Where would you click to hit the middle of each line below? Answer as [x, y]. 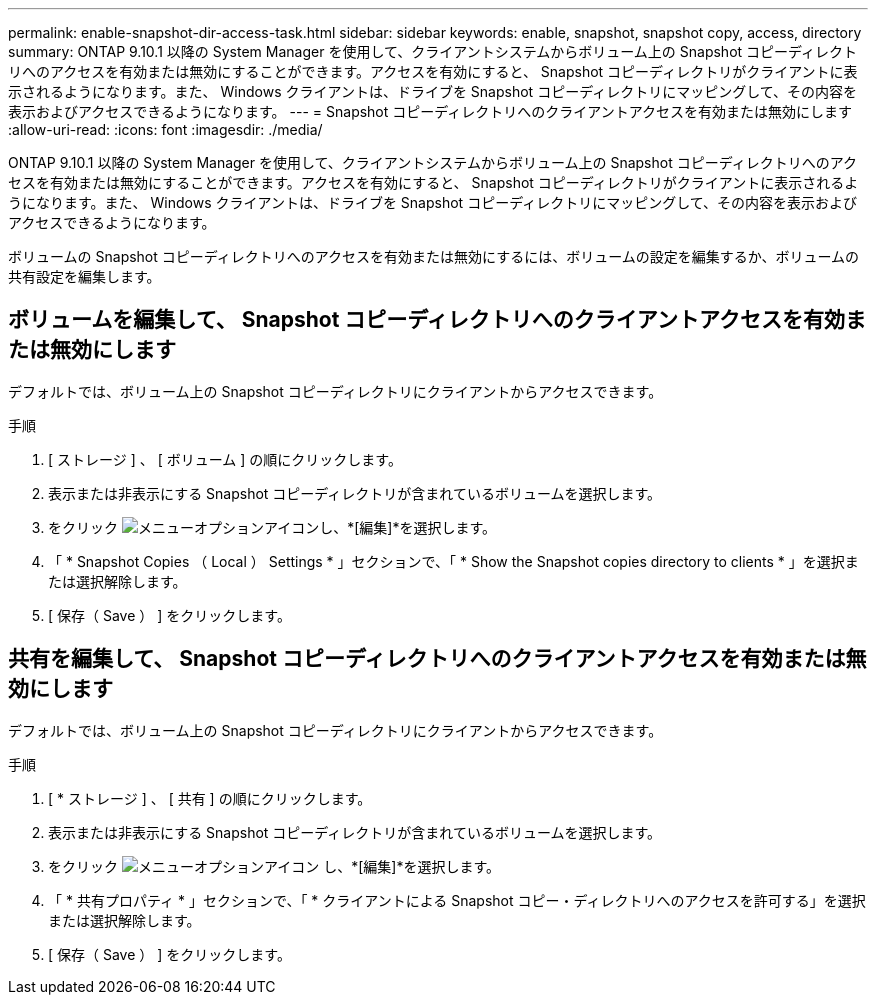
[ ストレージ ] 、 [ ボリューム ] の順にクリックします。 [225, 459]
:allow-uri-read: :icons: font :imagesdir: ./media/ [165, 129]
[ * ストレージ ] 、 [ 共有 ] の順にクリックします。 [210, 798]
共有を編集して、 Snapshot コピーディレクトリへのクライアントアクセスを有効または [427, 659]
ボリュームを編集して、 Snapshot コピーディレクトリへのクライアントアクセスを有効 [426, 320]
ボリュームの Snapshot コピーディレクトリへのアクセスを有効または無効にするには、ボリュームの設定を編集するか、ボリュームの [434, 256]
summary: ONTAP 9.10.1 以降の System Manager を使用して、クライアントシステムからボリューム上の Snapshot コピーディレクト [433, 51]
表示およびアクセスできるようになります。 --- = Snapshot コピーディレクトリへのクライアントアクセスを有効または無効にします [430, 111]
